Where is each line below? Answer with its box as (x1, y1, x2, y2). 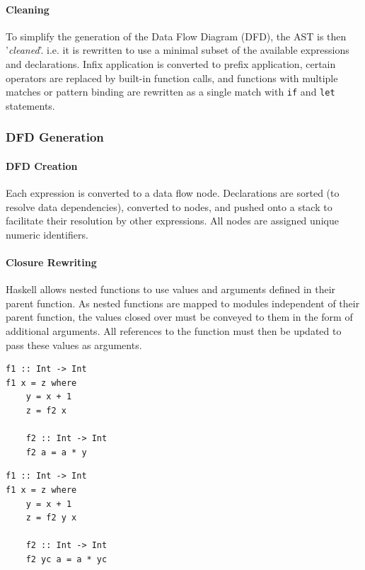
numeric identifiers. (6, 227, 88, 241)
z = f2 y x (25, 513, 77, 523)
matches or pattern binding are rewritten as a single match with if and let (6, 84, 335, 99)
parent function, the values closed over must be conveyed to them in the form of (6, 309, 353, 324)
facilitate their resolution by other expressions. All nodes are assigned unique (6, 213, 339, 228)
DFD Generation (6, 128, 104, 146)
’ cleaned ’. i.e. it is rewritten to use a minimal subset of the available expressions (6, 42, 349, 57)
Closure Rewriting (6, 255, 97, 270)
